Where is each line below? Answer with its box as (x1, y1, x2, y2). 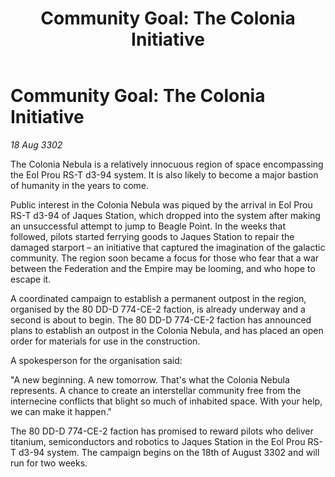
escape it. (10, 273, 52, 285)
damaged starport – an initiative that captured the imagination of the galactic (10, 241, 326, 253)
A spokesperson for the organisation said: (10, 354, 183, 366)
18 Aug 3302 (10, 138, 63, 151)
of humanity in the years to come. (10, 179, 150, 191)
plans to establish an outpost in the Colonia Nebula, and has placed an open (10, 324, 324, 336)
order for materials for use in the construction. (10, 335, 201, 347)
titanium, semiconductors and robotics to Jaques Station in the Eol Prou (10, 435, 306, 447)
